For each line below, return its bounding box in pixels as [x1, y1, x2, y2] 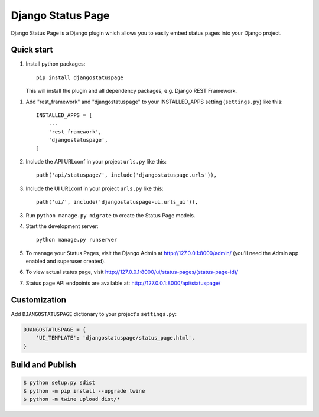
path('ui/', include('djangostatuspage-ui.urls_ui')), [36, 198, 198, 206]
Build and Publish [11, 360, 77, 370]
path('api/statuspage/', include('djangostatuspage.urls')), [36, 172, 217, 178]
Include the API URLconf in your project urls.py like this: [25, 158, 167, 165]
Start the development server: [25, 222, 99, 230]
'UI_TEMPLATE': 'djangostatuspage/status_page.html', [35, 334, 195, 341]
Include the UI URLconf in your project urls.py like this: [25, 185, 164, 192]
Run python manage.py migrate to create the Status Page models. [25, 211, 196, 219]
